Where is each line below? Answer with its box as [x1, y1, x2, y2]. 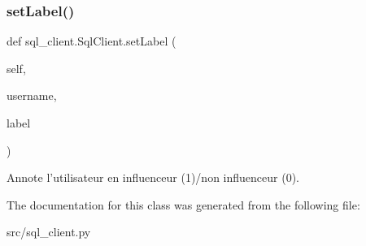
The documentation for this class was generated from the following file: [7, 196, 360, 213]
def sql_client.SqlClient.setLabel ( [7, 32, 176, 50]
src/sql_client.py [7, 223, 91, 240]
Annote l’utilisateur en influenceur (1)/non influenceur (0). [7, 169, 299, 186]
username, [7, 87, 57, 104]
